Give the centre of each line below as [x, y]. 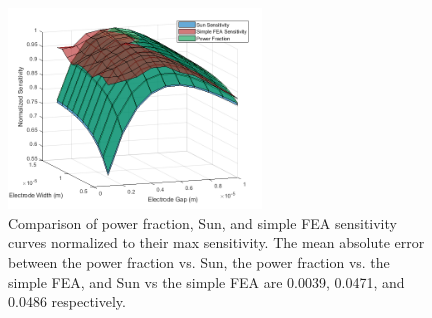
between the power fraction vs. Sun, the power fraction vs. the [199, 261]
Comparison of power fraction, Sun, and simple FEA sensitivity [202, 222]
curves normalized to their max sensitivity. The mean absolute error [216, 242]
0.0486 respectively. [67, 301]
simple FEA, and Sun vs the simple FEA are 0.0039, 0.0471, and [206, 281]
